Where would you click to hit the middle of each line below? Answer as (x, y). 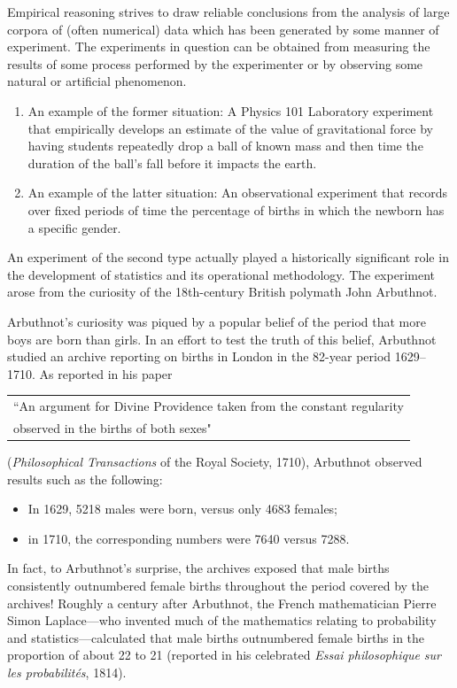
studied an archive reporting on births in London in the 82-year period (199, 356)
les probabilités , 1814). (67, 672)
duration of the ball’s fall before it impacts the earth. (172, 162)
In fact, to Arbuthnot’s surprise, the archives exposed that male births (198, 568)
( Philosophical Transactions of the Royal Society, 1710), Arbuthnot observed (215, 461)
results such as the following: (85, 479)
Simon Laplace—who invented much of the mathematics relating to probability (222, 620)
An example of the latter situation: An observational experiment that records (238, 193)
